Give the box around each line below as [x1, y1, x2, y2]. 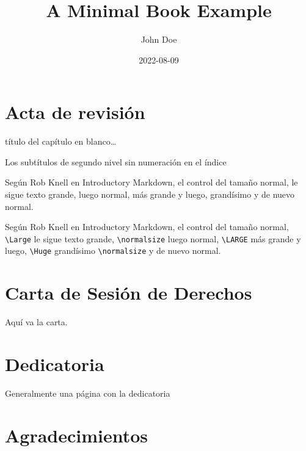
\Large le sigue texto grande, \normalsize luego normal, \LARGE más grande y [5, 232, 301, 245]
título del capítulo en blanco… [5, 135, 117, 148]
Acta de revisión [5, 99, 145, 124]
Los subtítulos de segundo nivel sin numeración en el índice [5, 155, 227, 168]
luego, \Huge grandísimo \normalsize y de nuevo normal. [5, 244, 221, 257]
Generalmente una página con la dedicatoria [5, 386, 170, 399]
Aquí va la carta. [5, 316, 68, 328]
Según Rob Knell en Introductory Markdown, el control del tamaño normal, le [5, 176, 298, 189]
